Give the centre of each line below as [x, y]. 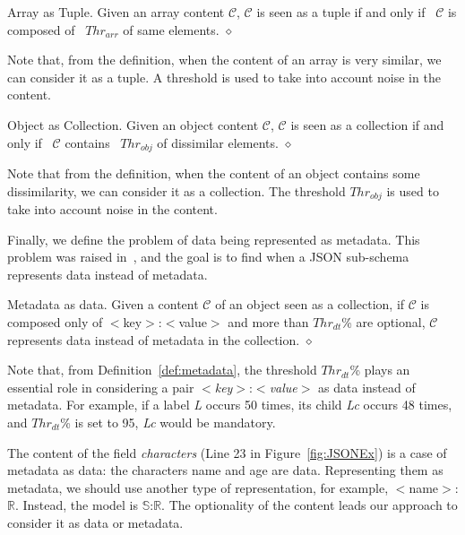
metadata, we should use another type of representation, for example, [198, 487]
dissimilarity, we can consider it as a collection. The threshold [177, 190]
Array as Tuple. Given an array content [116, 12]
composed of [41, 29]
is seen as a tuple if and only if [341, 12]
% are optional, [383, 322]
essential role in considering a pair [101, 387]
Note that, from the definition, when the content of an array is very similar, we [224, 60]
